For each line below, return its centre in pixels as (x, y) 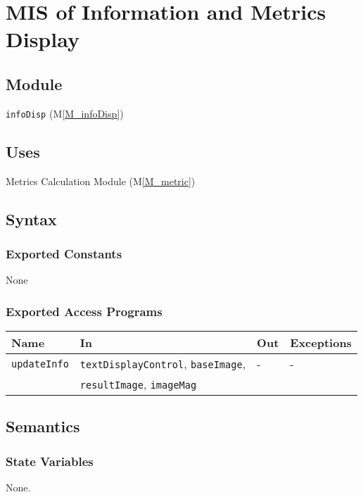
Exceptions (321, 343)
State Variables (50, 461)
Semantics (43, 426)
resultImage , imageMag (138, 384)
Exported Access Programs (84, 311)
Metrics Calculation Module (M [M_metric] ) (101, 181)
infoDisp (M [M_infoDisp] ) (65, 113)
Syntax (31, 219)
